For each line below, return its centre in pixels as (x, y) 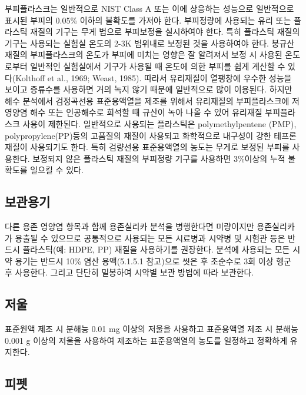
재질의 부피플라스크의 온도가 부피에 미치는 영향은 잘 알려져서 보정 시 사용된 (144, 54)
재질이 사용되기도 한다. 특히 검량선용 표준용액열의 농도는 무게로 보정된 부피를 (147, 147)
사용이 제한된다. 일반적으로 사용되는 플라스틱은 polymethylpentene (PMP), (159, 123)
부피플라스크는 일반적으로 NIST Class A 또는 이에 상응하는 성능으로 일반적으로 (149, 8)
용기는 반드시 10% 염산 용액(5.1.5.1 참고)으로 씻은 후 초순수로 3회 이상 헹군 (153, 260)
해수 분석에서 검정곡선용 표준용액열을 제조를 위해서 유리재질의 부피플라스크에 (147, 100)
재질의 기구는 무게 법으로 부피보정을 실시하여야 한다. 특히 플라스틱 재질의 (165, 31)
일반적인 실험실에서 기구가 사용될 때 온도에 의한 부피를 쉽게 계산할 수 (158, 66)
